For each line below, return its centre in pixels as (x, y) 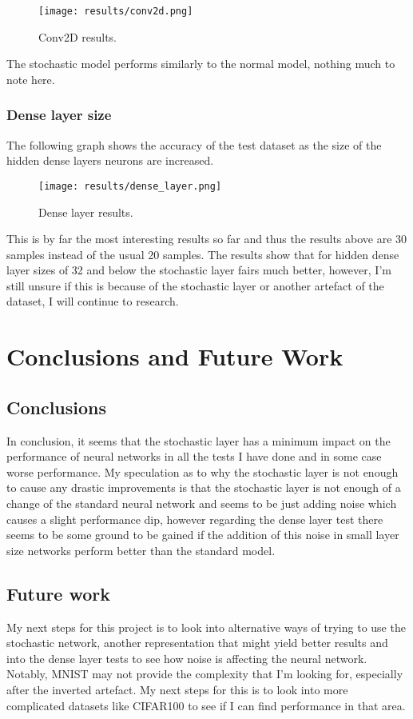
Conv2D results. (77, 36)
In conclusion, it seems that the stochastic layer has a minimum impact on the (199, 440)
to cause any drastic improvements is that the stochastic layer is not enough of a (204, 487)
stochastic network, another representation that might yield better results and (197, 643)
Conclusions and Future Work (175, 356)
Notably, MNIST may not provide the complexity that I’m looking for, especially (205, 674)
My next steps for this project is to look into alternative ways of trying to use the (206, 627)
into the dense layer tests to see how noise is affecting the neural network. (187, 658)
